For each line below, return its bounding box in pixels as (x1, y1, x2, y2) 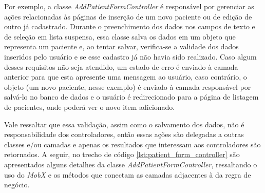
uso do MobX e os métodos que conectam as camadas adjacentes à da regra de (4, 169, 251, 180)
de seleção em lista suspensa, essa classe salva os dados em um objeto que (4, 31, 236, 42)
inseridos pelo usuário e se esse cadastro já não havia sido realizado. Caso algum (4, 51, 257, 62)
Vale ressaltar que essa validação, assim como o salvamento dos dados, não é (4, 119, 244, 129)
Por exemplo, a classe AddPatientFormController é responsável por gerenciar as (4, 1, 254, 11)
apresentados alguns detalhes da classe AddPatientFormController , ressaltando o (4, 159, 257, 169)
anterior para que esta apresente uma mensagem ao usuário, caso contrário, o (4, 71, 247, 82)
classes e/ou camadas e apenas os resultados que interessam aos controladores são (4, 139, 261, 149)
